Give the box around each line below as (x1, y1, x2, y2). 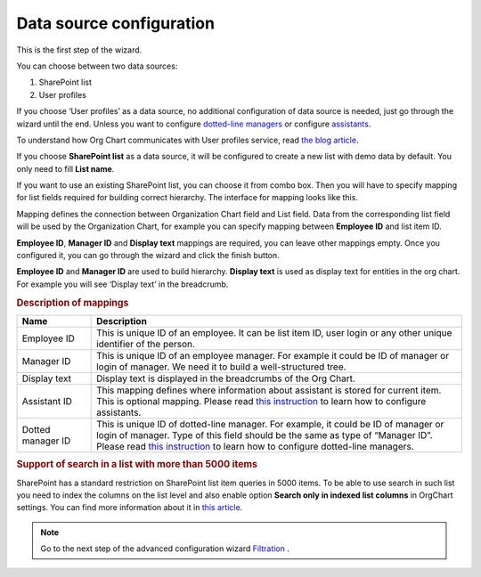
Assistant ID (21, 394, 73, 407)
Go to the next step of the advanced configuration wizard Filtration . (40, 543, 289, 554)
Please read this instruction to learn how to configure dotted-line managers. (96, 440, 414, 452)
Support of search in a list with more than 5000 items (16, 459, 258, 471)
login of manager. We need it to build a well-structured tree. (96, 361, 346, 373)
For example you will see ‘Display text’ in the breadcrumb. (16, 279, 229, 289)
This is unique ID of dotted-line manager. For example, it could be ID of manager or (96, 418, 444, 430)
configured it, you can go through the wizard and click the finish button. (16, 250, 280, 261)
